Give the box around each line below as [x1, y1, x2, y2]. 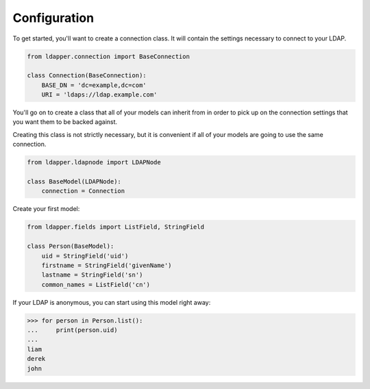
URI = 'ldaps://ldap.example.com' [41, 91, 158, 99]
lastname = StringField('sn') [41, 271, 143, 279]
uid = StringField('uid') [41, 252, 129, 260]
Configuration [12, 10, 95, 25]
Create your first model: [12, 205, 80, 213]
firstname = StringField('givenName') [41, 261, 172, 269]
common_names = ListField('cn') [41, 281, 151, 288]
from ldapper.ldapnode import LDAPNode [27, 158, 161, 166]
